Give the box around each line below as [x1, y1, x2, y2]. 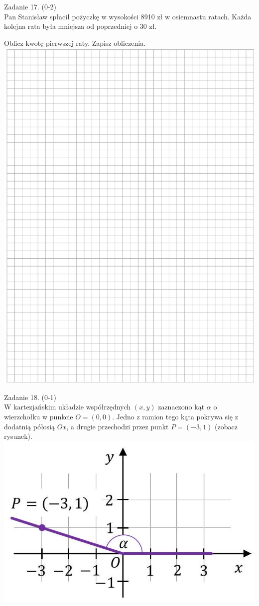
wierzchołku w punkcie [4, 411, 73, 421]
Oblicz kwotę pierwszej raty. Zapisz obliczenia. [4, 37, 146, 48]
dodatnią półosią [4, 421, 55, 431]
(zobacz [215, 421, 238, 431]
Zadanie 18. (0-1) [4, 392, 56, 402]
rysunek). [4, 431, 32, 441]
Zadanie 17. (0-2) [4, 1, 56, 11]
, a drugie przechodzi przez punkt [66, 421, 169, 431]
